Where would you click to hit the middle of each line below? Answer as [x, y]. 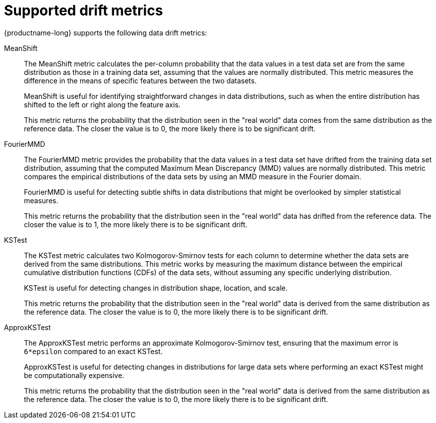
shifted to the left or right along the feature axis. [102, 104]
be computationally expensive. [74, 375]
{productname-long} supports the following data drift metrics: [106, 32]
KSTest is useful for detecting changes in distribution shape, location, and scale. [156, 288]
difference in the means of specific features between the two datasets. [140, 80]
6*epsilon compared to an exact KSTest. [93, 351]
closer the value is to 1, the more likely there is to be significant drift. [136, 224]
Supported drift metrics [84, 10]
